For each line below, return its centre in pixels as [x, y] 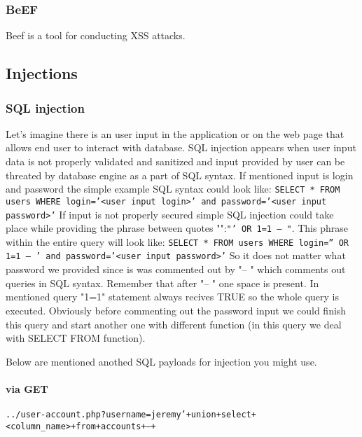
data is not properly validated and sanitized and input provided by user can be [175, 161]
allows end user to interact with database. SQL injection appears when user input [181, 147]
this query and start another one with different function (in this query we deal [174, 324]
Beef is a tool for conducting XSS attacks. [96, 35]
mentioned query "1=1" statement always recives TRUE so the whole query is [173, 297]
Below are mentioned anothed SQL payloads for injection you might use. [161, 361]
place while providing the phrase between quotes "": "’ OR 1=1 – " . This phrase [177, 228]
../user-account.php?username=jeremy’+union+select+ [131, 415]
